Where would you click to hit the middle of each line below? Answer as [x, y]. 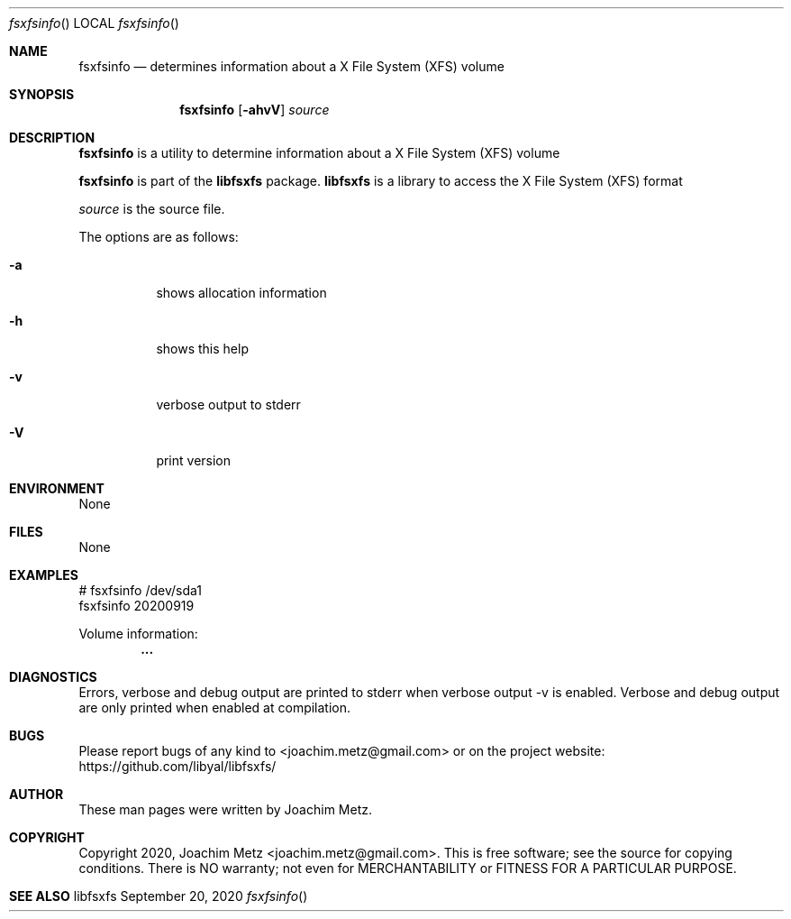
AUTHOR [36, 794]
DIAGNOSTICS [53, 677]
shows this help [202, 349]
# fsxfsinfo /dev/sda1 [140, 590]
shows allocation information [241, 293]
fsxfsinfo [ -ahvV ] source [255, 110]
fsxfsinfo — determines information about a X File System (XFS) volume [291, 66]
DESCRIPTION [52, 138]
